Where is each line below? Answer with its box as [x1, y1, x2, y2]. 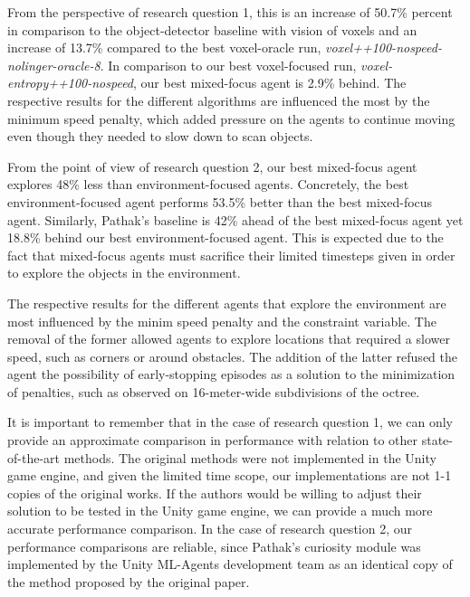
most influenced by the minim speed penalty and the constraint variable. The [7, 311, 436, 330]
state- [421, 431, 453, 450]
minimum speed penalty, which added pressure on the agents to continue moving [7, 109, 456, 128]
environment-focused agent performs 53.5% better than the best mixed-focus [7, 192, 433, 211]
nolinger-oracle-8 [7, 55, 101, 74]
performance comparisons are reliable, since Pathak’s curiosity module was [7, 536, 421, 555]
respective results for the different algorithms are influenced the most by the [7, 90, 430, 109]
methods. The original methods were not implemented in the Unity [63, 448, 436, 467]
